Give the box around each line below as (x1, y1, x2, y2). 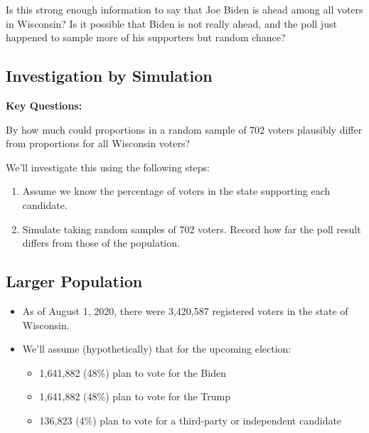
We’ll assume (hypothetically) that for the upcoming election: (22, 341, 292, 356)
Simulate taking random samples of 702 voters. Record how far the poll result (22, 221, 361, 236)
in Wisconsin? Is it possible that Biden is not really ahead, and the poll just (6, 16, 337, 31)
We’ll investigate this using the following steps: (6, 159, 210, 174)
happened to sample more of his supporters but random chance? (6, 30, 286, 45)
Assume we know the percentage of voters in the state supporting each (22, 183, 331, 198)
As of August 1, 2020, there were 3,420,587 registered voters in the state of (22, 303, 348, 318)
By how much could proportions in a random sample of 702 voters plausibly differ (6, 122, 363, 137)
